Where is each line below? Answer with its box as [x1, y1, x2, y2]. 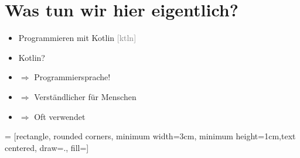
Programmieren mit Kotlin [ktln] [18, 32, 137, 44]
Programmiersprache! [34, 71, 111, 83]
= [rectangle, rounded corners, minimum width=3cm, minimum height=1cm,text [5, 130, 296, 142]
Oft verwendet [34, 110, 86, 122]
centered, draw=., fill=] [5, 141, 89, 153]
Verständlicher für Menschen [34, 90, 137, 102]
